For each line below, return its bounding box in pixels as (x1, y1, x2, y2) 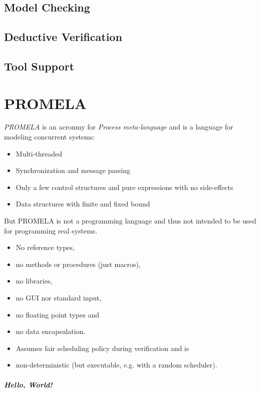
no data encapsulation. (16, 326, 86, 336)
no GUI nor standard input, (16, 292, 102, 302)
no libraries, (16, 275, 53, 286)
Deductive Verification (4, 29, 122, 44)
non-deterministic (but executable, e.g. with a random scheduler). (16, 359, 217, 370)
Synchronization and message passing (16, 165, 131, 175)
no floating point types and (16, 309, 99, 319)
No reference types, (16, 242, 75, 252)
